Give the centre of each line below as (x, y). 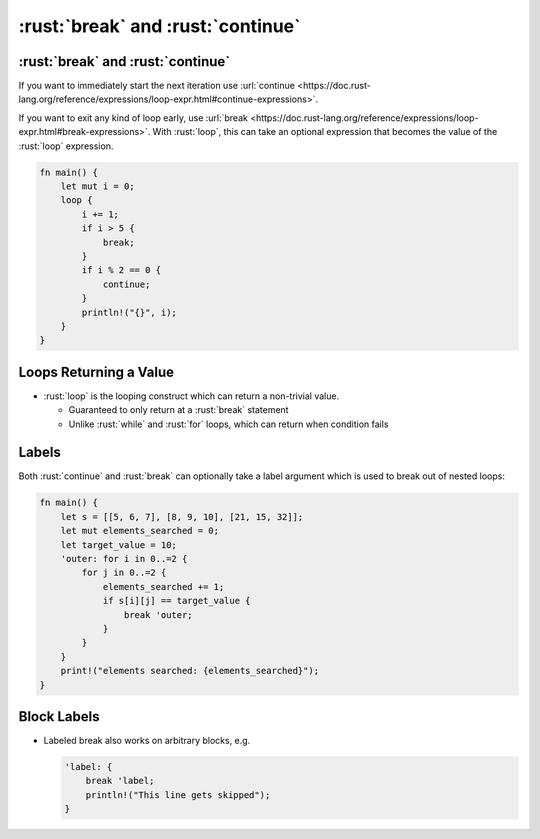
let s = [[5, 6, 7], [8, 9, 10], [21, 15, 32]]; (182, 516)
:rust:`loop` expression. (66, 146)
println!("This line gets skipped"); (178, 794)
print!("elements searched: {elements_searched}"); (190, 671)
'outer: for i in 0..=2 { (124, 559)
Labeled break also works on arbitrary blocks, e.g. (147, 741)
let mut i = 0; (97, 186)
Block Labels (59, 716)
